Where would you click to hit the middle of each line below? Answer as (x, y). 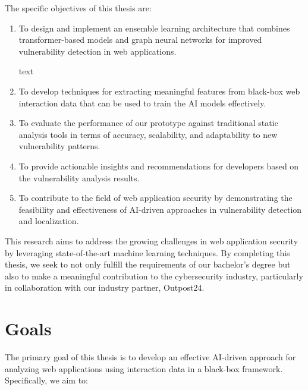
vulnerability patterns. (59, 146)
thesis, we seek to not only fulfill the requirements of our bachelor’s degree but (148, 264)
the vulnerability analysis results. (79, 177)
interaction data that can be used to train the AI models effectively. (142, 103)
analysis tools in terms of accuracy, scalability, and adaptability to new (148, 134)
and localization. (49, 221)
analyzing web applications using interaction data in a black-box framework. (144, 368)
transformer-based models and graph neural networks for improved (140, 40)
